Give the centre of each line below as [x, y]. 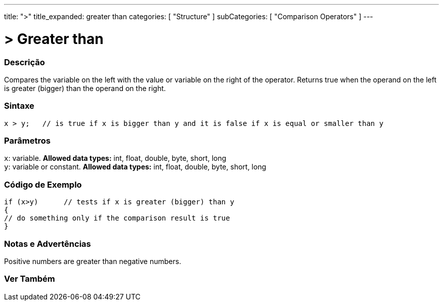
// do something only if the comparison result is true [117, 218]
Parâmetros [27, 141]
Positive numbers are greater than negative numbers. [93, 261]
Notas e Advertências [48, 244]
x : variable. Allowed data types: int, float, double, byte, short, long [115, 158]
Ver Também [30, 279]
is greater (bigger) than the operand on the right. [85, 88]
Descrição [25, 62]
